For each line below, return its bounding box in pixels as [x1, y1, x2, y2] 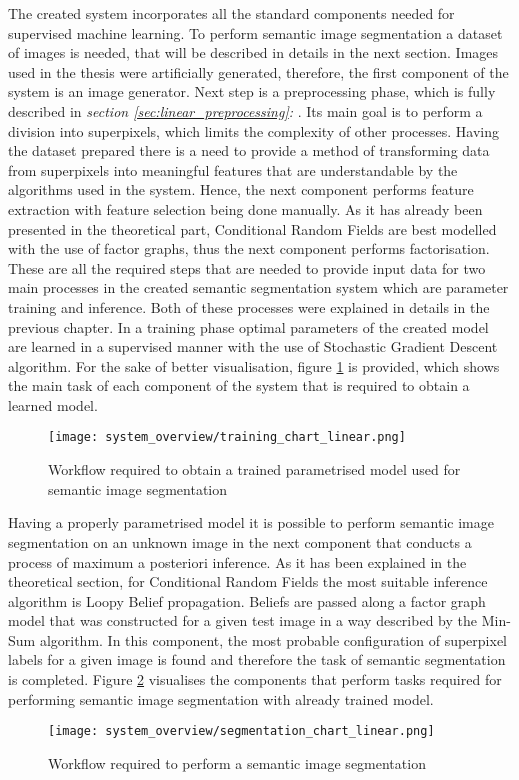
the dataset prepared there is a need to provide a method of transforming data [8, 140, 490, 161]
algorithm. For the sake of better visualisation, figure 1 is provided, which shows [8, 355, 500, 376]
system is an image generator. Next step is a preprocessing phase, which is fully [8, 81, 496, 102]
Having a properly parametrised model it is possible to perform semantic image [8, 512, 494, 533]
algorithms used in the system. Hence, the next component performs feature [8, 179, 474, 200]
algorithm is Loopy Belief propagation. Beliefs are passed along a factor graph [8, 590, 486, 611]
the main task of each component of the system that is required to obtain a [8, 375, 470, 396]
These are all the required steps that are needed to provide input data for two [8, 257, 486, 278]
